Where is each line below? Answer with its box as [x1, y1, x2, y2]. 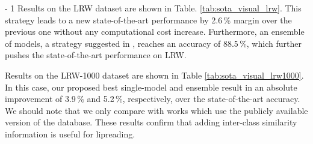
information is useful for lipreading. [5, 127, 135, 140]
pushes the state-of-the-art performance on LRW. [5, 49, 187, 61]
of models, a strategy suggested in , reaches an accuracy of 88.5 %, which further [5, 37, 302, 49]
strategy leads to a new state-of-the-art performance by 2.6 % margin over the [5, 13, 292, 26]
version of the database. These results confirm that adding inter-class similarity [5, 116, 297, 128]
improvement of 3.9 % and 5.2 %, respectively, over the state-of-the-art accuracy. [5, 92, 300, 105]
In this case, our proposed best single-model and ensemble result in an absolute [5, 80, 297, 93]
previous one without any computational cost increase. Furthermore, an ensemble [5, 25, 305, 38]
